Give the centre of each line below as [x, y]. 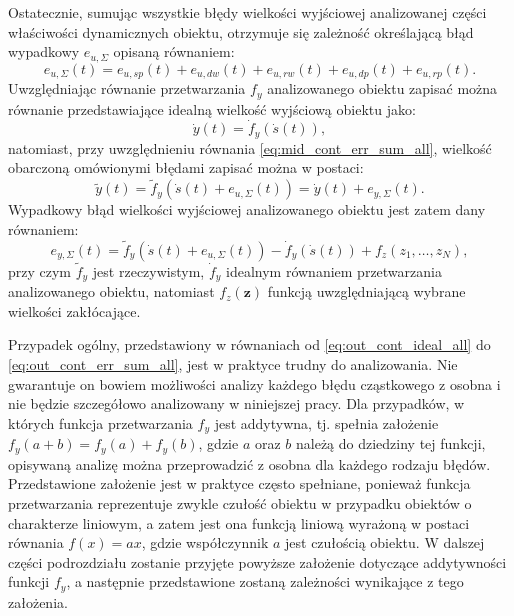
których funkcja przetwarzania [100, 422]
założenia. [38, 601]
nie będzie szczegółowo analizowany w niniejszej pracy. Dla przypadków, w [236, 403]
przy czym [40, 270]
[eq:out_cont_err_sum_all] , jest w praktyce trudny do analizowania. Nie [233, 364]
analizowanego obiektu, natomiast [111, 291]
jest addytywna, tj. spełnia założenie [326, 422]
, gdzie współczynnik [205, 542]
